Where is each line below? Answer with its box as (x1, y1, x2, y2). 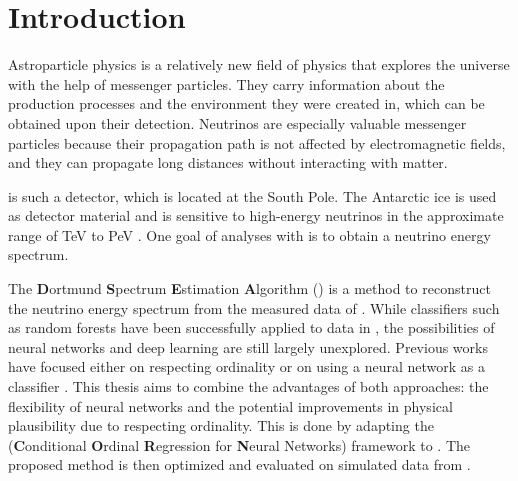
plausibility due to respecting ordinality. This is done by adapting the (8, 415, 434, 436)
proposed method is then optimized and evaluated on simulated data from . (8, 454, 471, 475)
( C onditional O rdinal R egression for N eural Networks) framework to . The (8, 434, 471, 455)
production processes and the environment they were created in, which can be (8, 93, 485, 114)
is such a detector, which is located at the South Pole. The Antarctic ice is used (8, 185, 497, 206)
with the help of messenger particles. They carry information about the (8, 73, 445, 94)
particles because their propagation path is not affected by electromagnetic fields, (8, 132, 506, 153)
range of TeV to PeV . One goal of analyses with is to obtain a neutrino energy (8, 224, 491, 245)
